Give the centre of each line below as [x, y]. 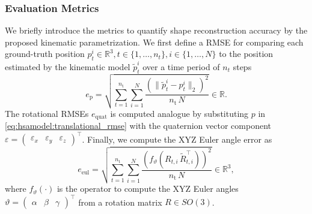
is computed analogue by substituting [179, 113]
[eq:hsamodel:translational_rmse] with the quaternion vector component [138, 126]
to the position [246, 54]
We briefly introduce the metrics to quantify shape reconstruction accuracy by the [156, 30]
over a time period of [181, 66]
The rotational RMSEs [47, 113]
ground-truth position [45, 54]
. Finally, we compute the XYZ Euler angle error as [177, 139]
